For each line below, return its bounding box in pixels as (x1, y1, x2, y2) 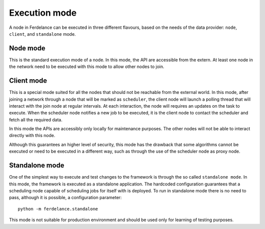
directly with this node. (9, 133, 55, 138)
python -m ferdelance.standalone (18, 206, 98, 211)
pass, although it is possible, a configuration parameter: (9, 195, 122, 201)
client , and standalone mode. (9, 31, 76, 37)
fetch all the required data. (9, 116, 63, 122)
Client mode (9, 76, 47, 85)
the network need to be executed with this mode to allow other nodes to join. (9, 64, 164, 69)
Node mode (9, 44, 46, 52)
